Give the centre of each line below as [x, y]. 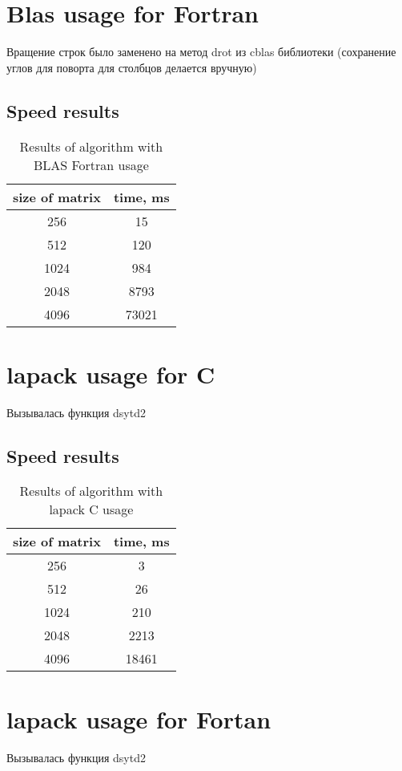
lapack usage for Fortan [139, 718]
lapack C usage [91, 509]
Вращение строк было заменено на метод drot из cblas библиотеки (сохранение [201, 52]
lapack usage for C [111, 373]
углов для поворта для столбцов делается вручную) [132, 67]
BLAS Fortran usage [91, 164]
